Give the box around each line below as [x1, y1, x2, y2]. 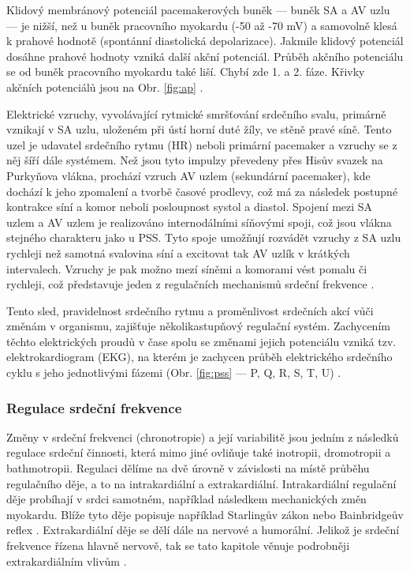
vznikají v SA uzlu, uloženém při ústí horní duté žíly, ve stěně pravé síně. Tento [6, 121, 392, 137]
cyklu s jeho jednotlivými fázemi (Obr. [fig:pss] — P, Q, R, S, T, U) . [6, 364, 341, 381]
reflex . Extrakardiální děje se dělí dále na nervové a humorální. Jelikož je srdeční [6, 521, 400, 538]
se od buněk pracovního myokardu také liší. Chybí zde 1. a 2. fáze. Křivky [6, 63, 365, 80]
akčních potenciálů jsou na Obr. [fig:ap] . [6, 78, 203, 95]
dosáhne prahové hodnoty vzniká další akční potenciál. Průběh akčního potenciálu [6, 47, 404, 64]
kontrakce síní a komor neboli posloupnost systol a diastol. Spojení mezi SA [6, 198, 373, 215]
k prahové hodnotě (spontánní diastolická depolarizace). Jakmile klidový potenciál [6, 32, 404, 49]
